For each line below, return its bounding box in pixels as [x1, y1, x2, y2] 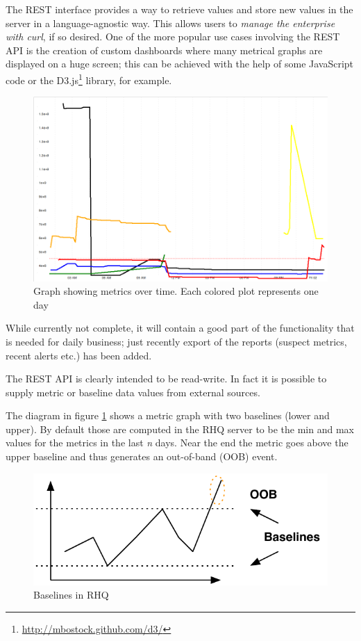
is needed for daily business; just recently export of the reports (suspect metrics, [6, 334, 347, 348]
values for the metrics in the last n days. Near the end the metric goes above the [6, 435, 349, 450]
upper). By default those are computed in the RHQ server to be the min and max [6, 421, 354, 436]
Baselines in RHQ [33, 587, 109, 602]
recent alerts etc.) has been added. [6, 348, 152, 362]
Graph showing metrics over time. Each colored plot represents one [33, 284, 319, 298]
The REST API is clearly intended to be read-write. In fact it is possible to [6, 371, 327, 386]
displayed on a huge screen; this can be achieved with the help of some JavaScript [6, 56, 354, 71]
